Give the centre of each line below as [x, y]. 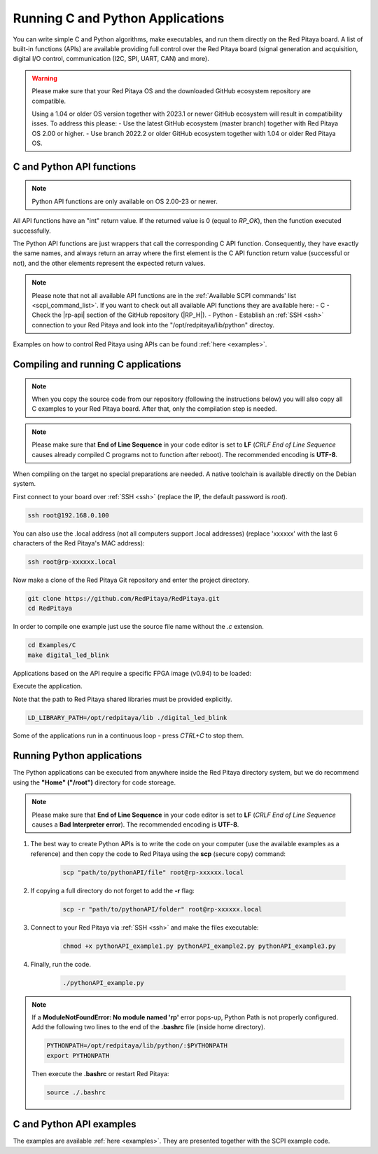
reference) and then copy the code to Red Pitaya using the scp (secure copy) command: [158, 854]
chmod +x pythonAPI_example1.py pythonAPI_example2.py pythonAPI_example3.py [199, 946]
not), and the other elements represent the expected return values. [109, 263]
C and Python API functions [75, 167]
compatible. [49, 101]
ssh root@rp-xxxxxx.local [72, 562]
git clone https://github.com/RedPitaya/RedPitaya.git [124, 598]
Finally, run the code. [61, 964]
